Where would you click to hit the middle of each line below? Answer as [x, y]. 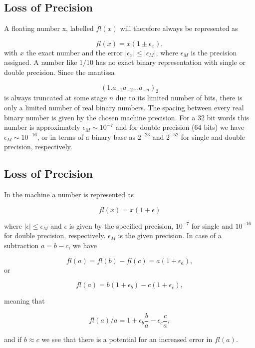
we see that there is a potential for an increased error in [127, 339]
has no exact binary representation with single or [170, 62]
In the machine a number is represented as [69, 194]
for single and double [213, 137]
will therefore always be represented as [179, 28]
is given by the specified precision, [121, 225]
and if [13, 339]
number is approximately [42, 127]
